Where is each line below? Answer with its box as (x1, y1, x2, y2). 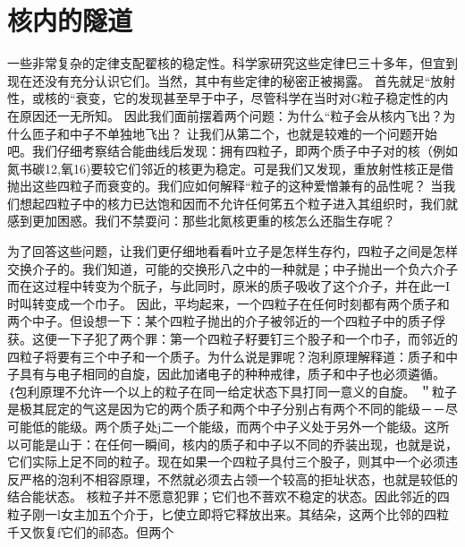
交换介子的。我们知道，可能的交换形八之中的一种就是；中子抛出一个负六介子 (7, 259, 458, 278)
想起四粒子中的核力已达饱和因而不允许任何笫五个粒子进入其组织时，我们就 (19, 193, 458, 212)
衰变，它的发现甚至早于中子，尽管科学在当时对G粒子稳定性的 (75, 89, 436, 107)
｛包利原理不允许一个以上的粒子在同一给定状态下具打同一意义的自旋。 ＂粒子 (7, 381, 458, 400)
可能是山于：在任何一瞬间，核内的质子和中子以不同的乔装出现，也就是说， (19, 434, 458, 453)
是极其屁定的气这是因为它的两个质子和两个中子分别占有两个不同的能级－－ (7, 399, 445, 418)
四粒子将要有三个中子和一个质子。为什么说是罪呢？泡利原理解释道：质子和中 (7, 346, 458, 365)
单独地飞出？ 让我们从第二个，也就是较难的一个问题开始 (106, 124, 437, 142)
